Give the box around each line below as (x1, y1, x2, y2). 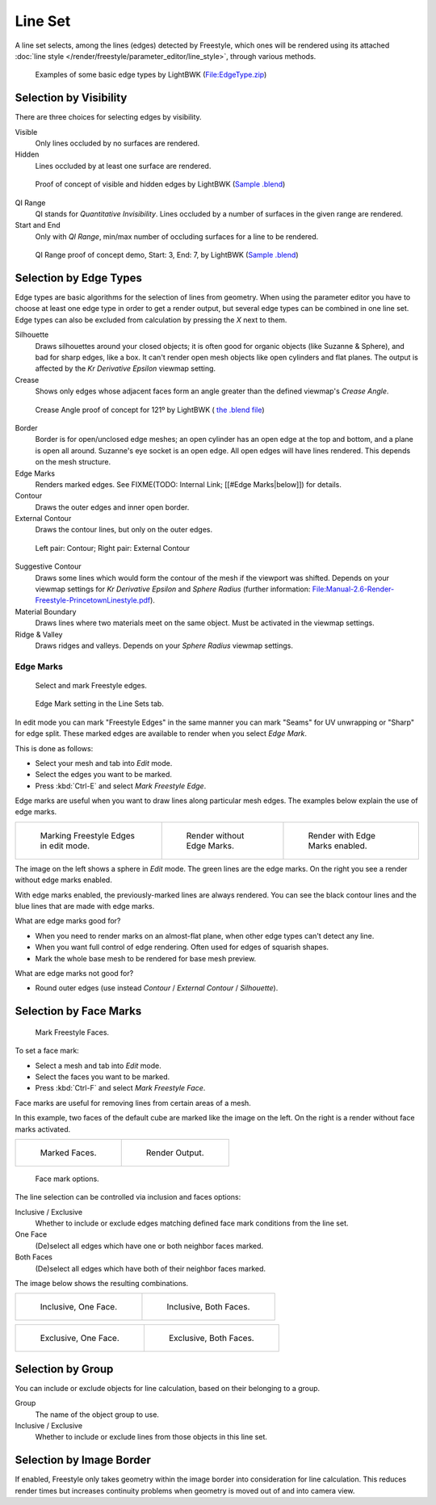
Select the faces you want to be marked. (35, 1071, 170, 1082)
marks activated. (15, 1124, 71, 1134)
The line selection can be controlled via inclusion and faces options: (15, 1192, 241, 1202)
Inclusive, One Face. (40, 1301, 118, 1313)
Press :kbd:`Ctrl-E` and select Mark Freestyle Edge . (35, 780, 207, 791)
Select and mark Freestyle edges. (35, 680, 147, 690)
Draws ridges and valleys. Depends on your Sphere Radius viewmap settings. (35, 641, 294, 650)
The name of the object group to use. (35, 1410, 159, 1419)
